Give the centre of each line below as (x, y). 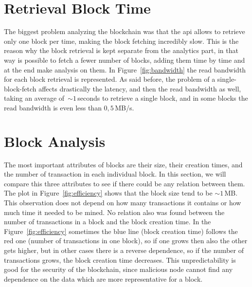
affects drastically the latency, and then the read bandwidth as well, (140, 88)
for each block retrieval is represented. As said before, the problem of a (110, 79)
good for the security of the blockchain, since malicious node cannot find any (118, 269)
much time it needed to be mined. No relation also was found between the (114, 212)
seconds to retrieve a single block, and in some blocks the (163, 98)
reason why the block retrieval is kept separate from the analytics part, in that (121, 50)
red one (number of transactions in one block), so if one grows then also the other (126, 241)
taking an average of (34, 98)
